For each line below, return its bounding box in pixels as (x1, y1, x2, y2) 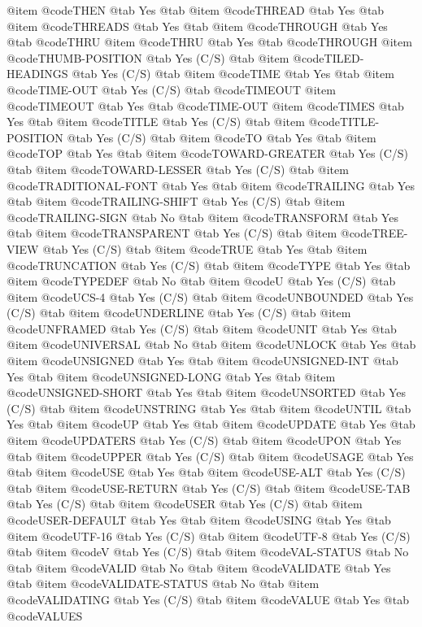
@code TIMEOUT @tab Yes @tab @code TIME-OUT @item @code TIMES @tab (7, 97, 404, 114)
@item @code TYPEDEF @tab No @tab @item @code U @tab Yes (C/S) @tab (7, 272, 396, 290)
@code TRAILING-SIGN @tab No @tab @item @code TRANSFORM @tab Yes (7, 208, 398, 225)
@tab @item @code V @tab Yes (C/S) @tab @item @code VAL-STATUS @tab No (7, 543, 409, 560)
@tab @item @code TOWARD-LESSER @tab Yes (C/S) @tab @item (7, 160, 349, 177)
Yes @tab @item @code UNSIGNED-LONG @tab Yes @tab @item (7, 368, 336, 385)
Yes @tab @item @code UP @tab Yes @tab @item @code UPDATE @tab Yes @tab (7, 416, 415, 433)
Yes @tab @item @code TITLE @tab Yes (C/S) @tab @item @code (7, 113, 341, 130)
